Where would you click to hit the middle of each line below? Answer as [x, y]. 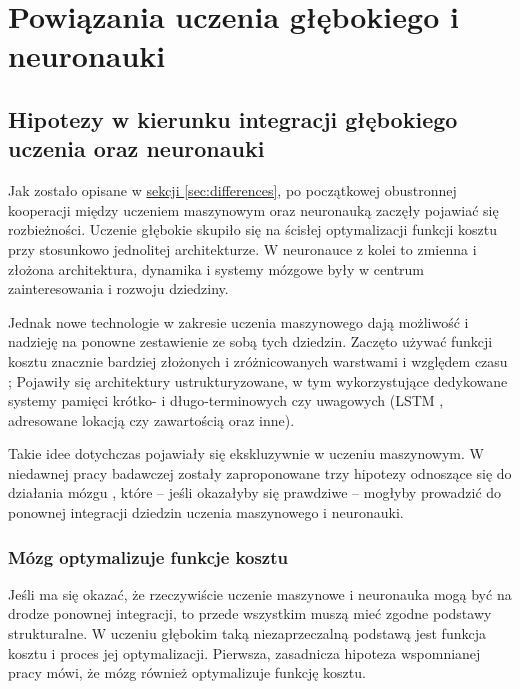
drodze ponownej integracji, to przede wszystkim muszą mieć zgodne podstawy [250, 613]
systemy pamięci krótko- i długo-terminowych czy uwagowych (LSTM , [226, 400]
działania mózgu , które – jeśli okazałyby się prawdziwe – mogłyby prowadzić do [255, 492]
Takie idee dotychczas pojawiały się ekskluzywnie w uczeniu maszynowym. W [246, 453]
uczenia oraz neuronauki [136, 148]
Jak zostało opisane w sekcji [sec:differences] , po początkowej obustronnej [232, 190]
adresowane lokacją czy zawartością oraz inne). [151, 419]
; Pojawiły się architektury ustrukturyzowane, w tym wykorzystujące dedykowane [258, 380]
